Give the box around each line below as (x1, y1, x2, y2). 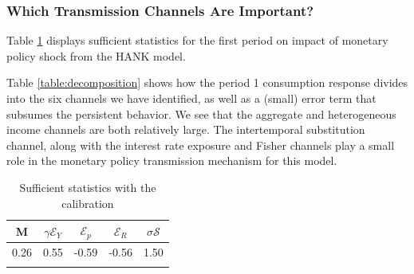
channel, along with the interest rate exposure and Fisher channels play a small (6, 136, 395, 153)
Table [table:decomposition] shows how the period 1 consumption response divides (6, 74, 408, 91)
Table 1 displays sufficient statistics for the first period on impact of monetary (6, 32, 388, 49)
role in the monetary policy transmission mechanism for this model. (6, 152, 337, 169)
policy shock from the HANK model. (6, 47, 186, 64)
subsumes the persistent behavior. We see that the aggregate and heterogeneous (6, 105, 396, 122)
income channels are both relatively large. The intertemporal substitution (6, 121, 365, 138)
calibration (61, 194, 114, 211)
